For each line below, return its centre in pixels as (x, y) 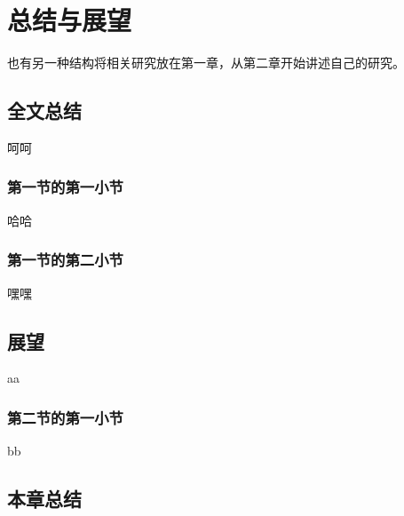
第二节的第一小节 (65, 417)
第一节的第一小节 (65, 187)
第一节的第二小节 (65, 260)
